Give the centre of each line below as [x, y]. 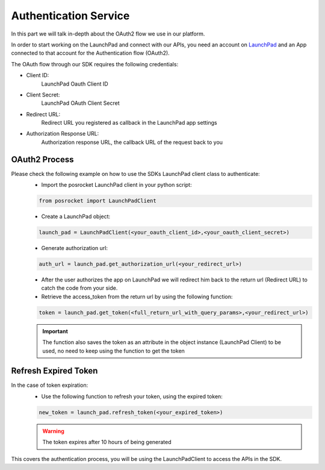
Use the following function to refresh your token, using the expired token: [132, 396]
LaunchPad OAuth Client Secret [80, 103]
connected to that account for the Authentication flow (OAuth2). [90, 53]
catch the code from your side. [79, 288]
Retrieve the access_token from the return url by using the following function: [137, 296]
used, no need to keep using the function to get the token [113, 351]
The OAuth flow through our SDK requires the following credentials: [95, 64]
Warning [53, 431]
